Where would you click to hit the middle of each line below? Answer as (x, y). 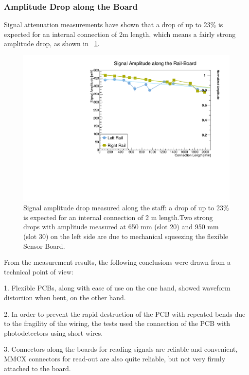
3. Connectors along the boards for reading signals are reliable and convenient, (121, 349)
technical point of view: (39, 271)
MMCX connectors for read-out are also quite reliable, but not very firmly (115, 358)
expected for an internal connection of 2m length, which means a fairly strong (120, 34)
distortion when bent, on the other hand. (65, 297)
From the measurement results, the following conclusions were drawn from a (117, 262)
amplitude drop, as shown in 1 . (52, 43)
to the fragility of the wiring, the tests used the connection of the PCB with (117, 323)
